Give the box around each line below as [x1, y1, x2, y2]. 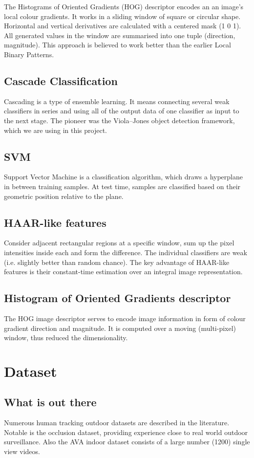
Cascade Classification [4, 73, 118, 88]
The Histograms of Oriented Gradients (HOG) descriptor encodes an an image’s [4, 1, 244, 11]
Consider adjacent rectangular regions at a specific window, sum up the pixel [4, 238, 234, 248]
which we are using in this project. [4, 125, 107, 135]
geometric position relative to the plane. [4, 191, 124, 201]
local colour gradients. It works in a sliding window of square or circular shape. [4, 11, 241, 21]
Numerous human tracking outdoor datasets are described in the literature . [4, 417, 230, 428]
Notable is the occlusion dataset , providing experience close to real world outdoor [4, 427, 248, 437]
